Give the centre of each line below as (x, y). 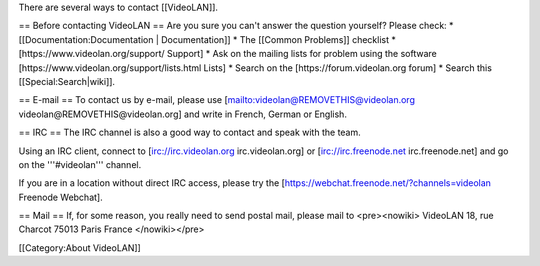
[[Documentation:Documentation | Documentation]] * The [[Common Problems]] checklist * (207, 39)
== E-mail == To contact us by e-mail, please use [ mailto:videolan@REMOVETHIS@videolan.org (216, 100)
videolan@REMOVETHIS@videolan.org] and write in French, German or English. (182, 114)
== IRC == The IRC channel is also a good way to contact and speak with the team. (190, 132)
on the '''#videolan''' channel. (80, 164)
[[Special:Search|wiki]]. (66, 81)
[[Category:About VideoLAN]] (80, 247)
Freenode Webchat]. (61, 197)
